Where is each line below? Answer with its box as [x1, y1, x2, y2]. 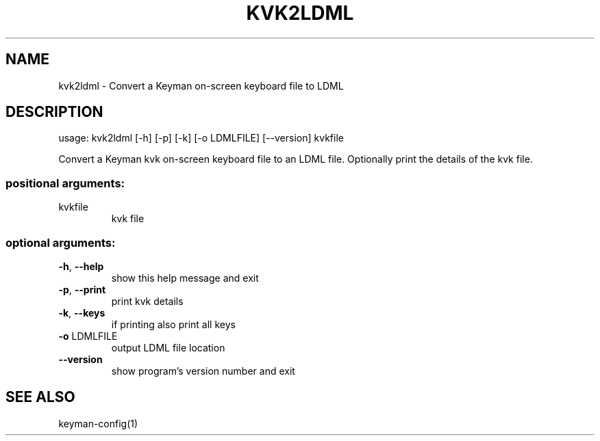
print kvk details [111, 295, 184, 307]
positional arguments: [5, 176, 125, 190]
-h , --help [58, 260, 104, 272]
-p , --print [58, 283, 106, 295]
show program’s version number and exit [111, 364, 295, 377]
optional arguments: [5, 235, 116, 250]
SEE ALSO [5, 388, 75, 406]
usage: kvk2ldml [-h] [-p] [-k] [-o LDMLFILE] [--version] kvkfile [58, 132, 344, 144]
